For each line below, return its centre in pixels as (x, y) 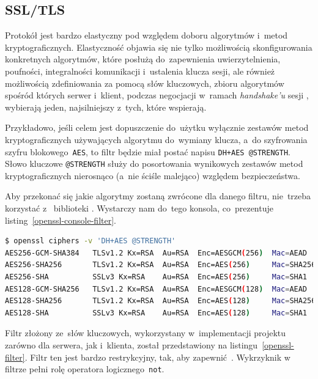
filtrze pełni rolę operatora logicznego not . (85, 369)
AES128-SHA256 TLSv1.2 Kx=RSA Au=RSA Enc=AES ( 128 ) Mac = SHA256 (161, 301)
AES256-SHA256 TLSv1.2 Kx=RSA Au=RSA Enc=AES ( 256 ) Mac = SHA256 (161, 265)
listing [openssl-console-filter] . (61, 220)
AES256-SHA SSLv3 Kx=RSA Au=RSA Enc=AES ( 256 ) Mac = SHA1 (156, 277)
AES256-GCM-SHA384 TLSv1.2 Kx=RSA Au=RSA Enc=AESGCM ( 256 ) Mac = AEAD (156, 253)
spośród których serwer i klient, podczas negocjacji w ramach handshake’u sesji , (157, 95)
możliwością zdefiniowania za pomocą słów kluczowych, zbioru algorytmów (145, 83)
